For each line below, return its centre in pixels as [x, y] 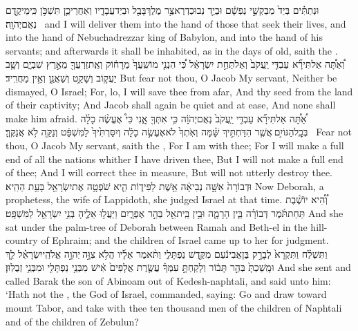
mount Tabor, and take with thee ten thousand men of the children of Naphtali [174, 308]
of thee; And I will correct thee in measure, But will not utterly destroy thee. [169, 172]
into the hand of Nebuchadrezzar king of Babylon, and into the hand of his [164, 37]
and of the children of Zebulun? [72, 321]
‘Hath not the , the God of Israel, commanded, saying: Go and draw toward [166, 294]
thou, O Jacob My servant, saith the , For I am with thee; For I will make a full [175, 145]
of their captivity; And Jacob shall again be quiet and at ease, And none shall [171, 105]
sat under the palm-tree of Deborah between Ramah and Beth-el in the [157, 226]
